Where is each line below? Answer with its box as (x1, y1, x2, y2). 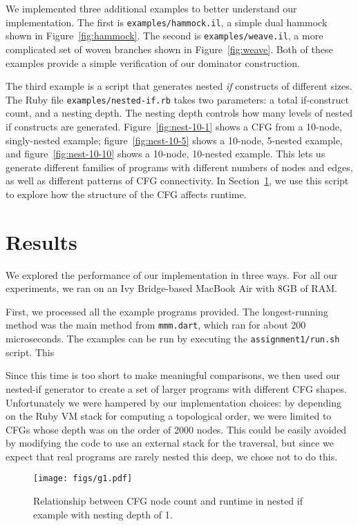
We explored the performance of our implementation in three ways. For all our (6, 267, 338, 282)
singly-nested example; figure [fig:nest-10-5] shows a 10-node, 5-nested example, (6, 133, 343, 147)
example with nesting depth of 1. (33, 507, 173, 521)
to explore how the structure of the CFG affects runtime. (6, 186, 247, 201)
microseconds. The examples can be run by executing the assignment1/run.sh (6, 331, 340, 346)
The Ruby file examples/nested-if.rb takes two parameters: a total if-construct (6, 92, 349, 106)
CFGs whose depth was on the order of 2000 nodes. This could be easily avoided (6, 422, 347, 436)
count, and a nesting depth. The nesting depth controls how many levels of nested (6, 106, 353, 120)
